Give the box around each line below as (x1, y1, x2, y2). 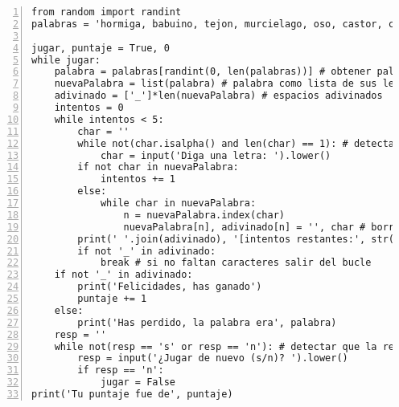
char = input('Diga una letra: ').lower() (100, 149, 331, 161)
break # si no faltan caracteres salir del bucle (100, 257, 372, 269)
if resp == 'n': (77, 364, 164, 376)
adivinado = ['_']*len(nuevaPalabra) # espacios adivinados (54, 90, 383, 102)
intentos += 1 (100, 173, 175, 185)
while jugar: (31, 54, 101, 66)
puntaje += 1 (77, 293, 147, 304)
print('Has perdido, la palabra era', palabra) (77, 316, 337, 328)
